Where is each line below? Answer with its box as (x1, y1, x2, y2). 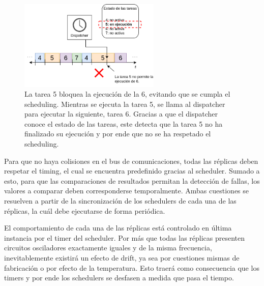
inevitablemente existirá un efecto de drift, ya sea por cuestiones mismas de (4, 252, 240, 263)
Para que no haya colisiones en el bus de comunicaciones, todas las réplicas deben (4, 155, 258, 166)
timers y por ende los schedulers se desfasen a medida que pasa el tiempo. (4, 272, 234, 283)
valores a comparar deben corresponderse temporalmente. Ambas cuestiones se (4, 185, 249, 196)
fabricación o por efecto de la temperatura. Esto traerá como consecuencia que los (4, 262, 259, 273)
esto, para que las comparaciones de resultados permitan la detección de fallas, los (4, 175, 260, 186)
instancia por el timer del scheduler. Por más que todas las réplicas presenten (4, 232, 245, 243)
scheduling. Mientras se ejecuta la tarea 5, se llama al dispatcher (24, 98, 225, 109)
